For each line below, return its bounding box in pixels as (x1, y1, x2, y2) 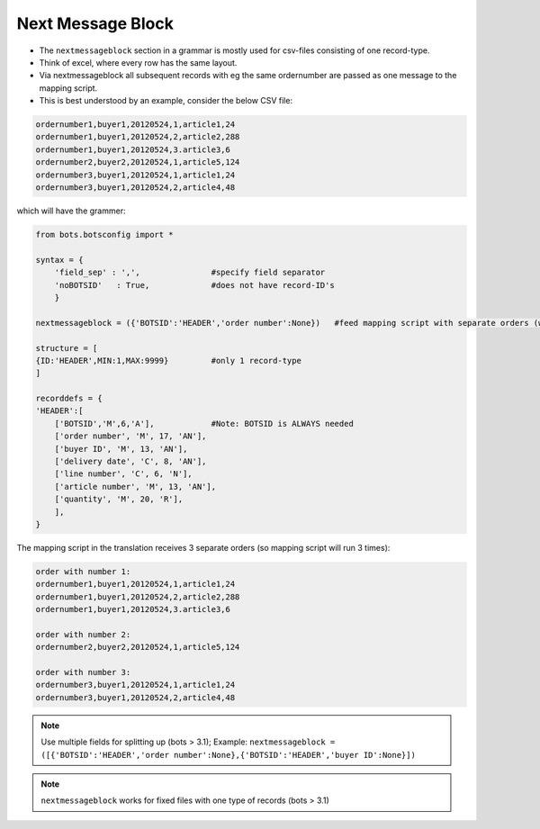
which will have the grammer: (16, 205, 126, 216)
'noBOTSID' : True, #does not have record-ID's (54, 280, 335, 290)
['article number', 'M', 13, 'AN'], (54, 482, 216, 491)
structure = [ (35, 343, 98, 353)
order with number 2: (35, 629, 131, 639)
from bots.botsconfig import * (35, 230, 175, 240)
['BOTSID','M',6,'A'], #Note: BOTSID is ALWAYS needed (54, 419, 355, 428)
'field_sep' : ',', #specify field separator (54, 267, 326, 278)
